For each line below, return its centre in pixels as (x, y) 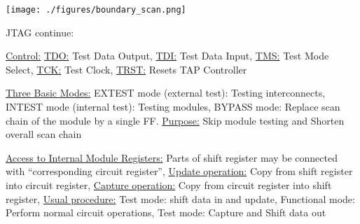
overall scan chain (44, 134)
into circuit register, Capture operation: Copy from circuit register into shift (169, 185)
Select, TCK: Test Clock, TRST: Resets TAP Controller (126, 69)
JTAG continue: (40, 32)
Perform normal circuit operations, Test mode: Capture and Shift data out (166, 212)
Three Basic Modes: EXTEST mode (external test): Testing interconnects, (166, 93)
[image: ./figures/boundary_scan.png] (96, 10)
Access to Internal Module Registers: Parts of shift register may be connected (172, 157)
